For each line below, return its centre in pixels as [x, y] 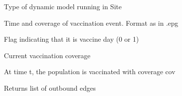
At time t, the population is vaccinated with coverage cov [90, 72]
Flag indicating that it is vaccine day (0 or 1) [72, 39]
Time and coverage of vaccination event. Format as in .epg [91, 23]
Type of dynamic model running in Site [63, 6]
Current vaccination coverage [47, 55]
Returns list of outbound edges [50, 88]
